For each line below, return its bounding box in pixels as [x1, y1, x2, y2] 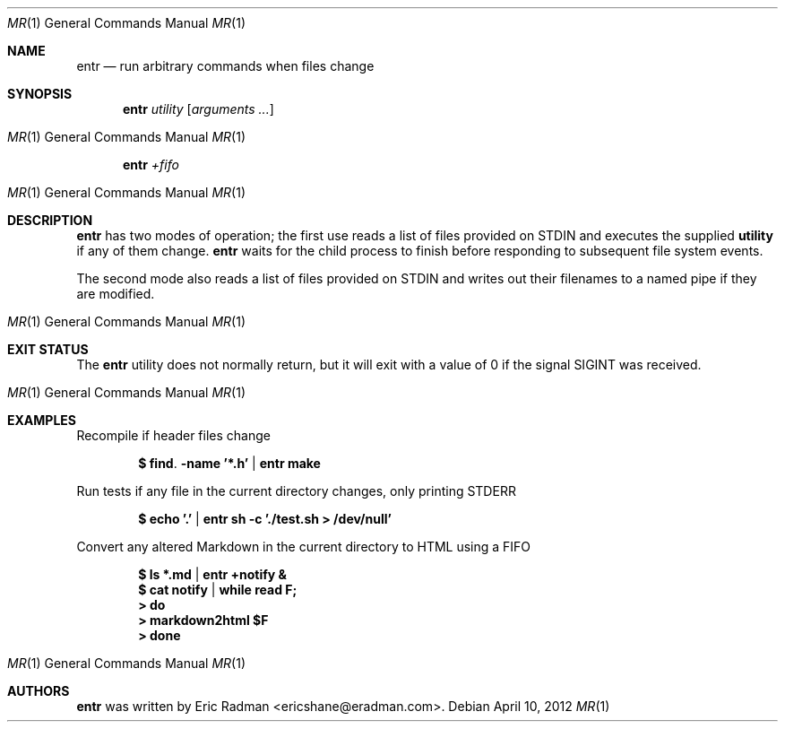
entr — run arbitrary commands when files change [76, 58, 375, 74]
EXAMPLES [7, 412, 76, 428]
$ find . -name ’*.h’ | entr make [138, 456, 321, 471]
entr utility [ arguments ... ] [123, 101, 274, 117]
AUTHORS [7, 683, 70, 699]
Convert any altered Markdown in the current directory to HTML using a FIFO [76, 539, 531, 554]
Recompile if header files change [76, 428, 271, 443]
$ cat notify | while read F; [138, 582, 298, 597]
